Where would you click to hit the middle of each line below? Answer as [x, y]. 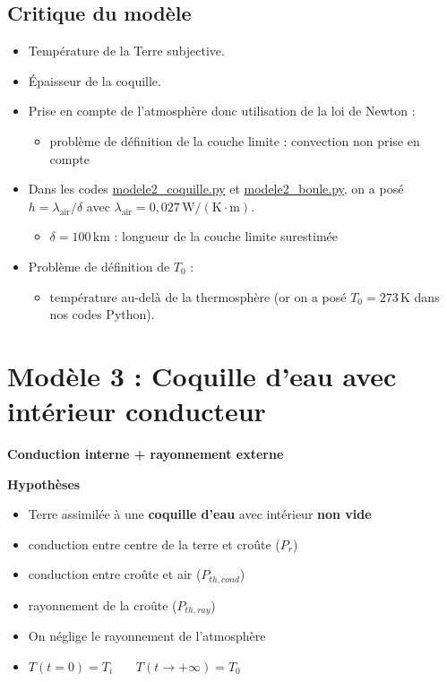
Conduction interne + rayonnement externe [146, 454]
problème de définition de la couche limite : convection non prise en [235, 140]
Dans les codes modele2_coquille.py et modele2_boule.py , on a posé [216, 189]
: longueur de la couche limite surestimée [226, 236]
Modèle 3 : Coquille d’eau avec [202, 375]
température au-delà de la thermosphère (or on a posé [198, 296]
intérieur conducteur [137, 411]
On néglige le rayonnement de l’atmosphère [147, 636]
